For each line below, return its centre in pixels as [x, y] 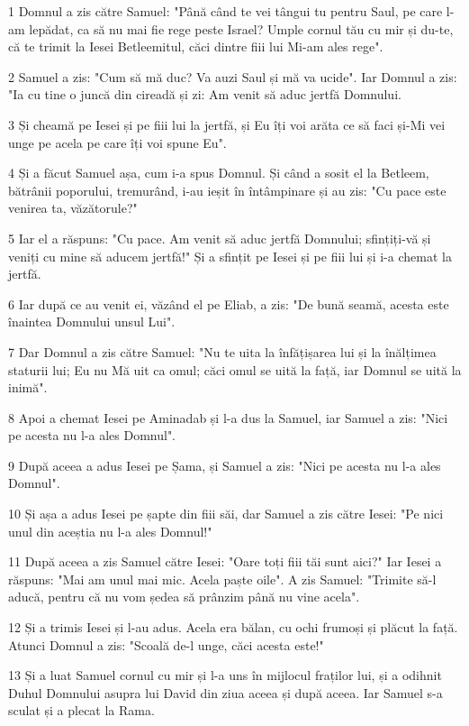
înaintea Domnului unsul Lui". [92, 322]
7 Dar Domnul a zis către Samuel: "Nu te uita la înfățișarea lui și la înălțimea [222, 351]
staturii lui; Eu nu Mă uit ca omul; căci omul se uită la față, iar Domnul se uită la [235, 369]
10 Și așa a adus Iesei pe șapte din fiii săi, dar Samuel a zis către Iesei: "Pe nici [226, 514]
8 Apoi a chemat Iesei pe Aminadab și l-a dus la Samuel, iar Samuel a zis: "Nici [228, 417]
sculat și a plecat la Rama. [81, 710]
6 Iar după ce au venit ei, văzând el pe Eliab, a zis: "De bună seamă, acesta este [229, 303]
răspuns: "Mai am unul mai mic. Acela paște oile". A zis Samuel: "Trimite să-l [222, 579]
